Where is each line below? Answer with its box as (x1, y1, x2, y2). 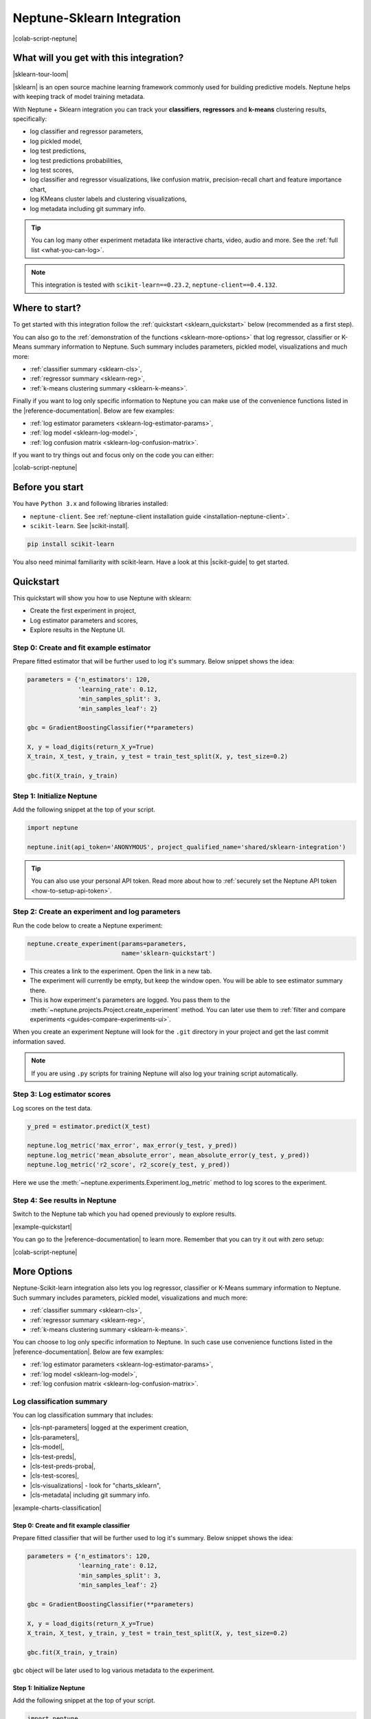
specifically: (12, 115, 47, 123)
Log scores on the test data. (12, 1104, 93, 1112)
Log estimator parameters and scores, (30, 616, 138, 624)
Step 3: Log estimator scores (12, 1090, 111, 1099)
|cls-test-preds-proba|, (30, 1462, 96, 1471)
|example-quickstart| (12, 1223, 72, 1231)
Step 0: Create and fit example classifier (12, 1521, 131, 1529)
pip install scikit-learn (27, 540, 115, 548)
